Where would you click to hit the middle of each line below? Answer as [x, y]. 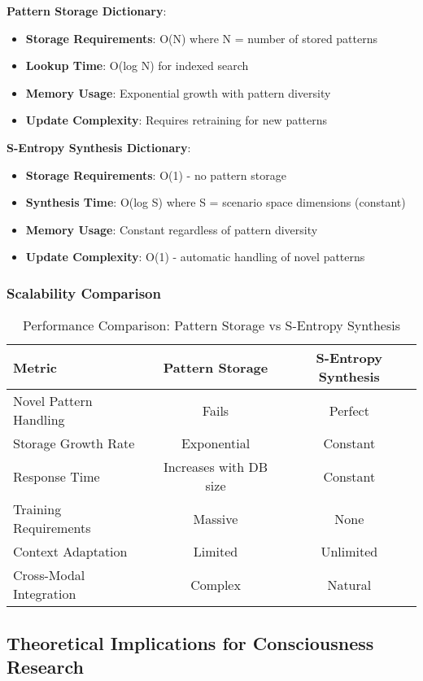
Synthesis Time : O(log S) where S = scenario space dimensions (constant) [216, 202]
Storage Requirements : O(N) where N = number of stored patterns [202, 38]
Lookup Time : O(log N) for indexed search [137, 65]
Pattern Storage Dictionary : [87, 11]
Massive [216, 518]
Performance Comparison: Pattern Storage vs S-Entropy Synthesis [211, 325]
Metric [35, 367]
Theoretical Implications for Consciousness [190, 642]
